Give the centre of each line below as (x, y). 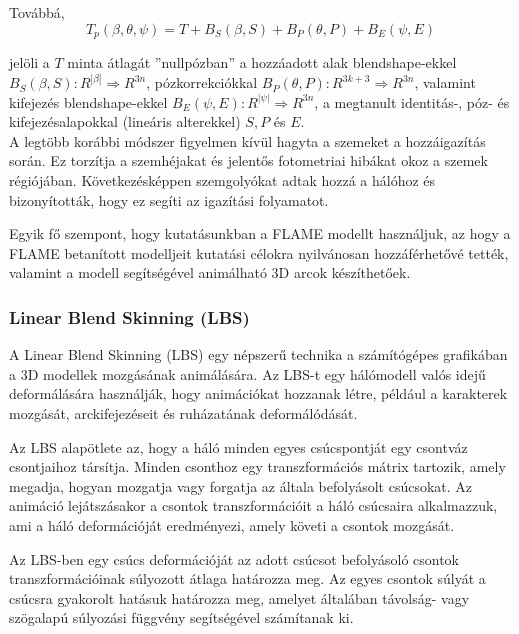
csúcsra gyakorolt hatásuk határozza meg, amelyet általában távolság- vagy (239, 597)
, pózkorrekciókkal (202, 82)
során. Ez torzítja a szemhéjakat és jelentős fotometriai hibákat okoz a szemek (248, 160)
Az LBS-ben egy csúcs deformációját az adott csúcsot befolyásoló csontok (234, 558)
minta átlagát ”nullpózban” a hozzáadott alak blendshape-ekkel (262, 62)
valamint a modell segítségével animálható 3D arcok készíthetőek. (210, 272)
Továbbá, (37, 12)
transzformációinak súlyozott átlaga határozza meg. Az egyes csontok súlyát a (247, 578)
